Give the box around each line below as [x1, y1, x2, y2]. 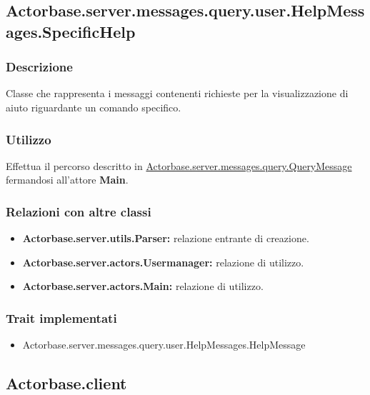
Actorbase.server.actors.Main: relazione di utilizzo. [22, 279, 264, 294]
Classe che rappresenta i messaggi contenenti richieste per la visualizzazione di [6, 86, 349, 101]
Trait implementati [6, 309, 117, 326]
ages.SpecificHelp [6, 20, 136, 42]
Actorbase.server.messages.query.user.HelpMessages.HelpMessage [22, 337, 306, 352]
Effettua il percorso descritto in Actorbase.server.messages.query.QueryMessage [6, 158, 352, 173]
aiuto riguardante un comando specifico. [6, 99, 181, 114]
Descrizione [6, 58, 73, 76]
